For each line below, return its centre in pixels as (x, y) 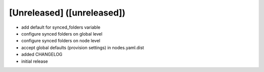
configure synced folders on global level (62, 34)
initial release (35, 61)
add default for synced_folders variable (61, 27)
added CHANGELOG (42, 54)
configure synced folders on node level (61, 41)
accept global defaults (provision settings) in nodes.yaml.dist (83, 47)
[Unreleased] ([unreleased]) (67, 13)
